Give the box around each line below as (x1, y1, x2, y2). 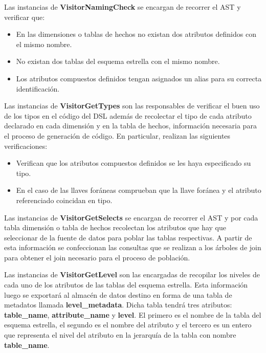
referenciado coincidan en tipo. (16, 194, 113, 205)
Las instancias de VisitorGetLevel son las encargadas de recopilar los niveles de (4, 269, 260, 280)
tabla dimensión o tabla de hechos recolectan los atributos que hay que (4, 222, 226, 233)
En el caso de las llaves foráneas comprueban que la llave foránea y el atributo (16, 185, 261, 195)
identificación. (16, 83, 60, 94)
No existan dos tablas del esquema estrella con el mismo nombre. (16, 56, 220, 67)
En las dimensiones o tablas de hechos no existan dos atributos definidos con (16, 29, 256, 39)
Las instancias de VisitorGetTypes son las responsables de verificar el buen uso (4, 100, 260, 111)
